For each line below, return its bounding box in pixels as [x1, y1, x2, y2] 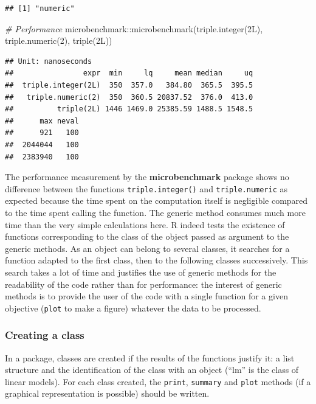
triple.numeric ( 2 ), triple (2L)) [5, 34, 112, 47]
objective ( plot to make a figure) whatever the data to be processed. [5, 301, 261, 314]
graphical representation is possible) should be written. [5, 387, 210, 400]
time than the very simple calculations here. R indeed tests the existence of [5, 218, 285, 231]
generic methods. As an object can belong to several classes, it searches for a [5, 242, 290, 254]
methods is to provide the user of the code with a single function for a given [5, 290, 288, 302]
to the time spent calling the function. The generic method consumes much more [5, 206, 306, 218]
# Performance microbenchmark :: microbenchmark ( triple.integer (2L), [5, 22, 263, 35]
